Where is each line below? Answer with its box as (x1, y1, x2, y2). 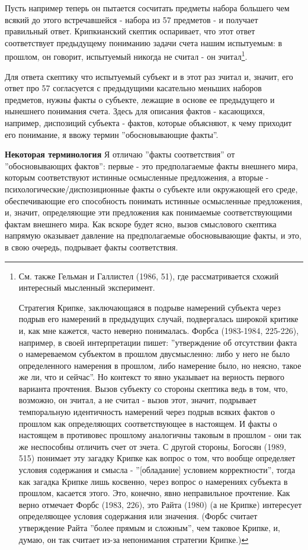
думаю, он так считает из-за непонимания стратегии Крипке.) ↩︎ (18, 533, 249, 545)
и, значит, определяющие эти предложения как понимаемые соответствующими (5, 206, 292, 218)
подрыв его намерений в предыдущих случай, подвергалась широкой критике (18, 313, 299, 325)
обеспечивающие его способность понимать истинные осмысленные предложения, (5, 194, 303, 207)
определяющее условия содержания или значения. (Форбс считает (18, 510, 258, 522)
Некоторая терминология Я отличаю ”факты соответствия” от (5, 148, 235, 160)
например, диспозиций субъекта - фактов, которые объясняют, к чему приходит (5, 117, 292, 128)
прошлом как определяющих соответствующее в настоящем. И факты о (18, 417, 277, 429)
